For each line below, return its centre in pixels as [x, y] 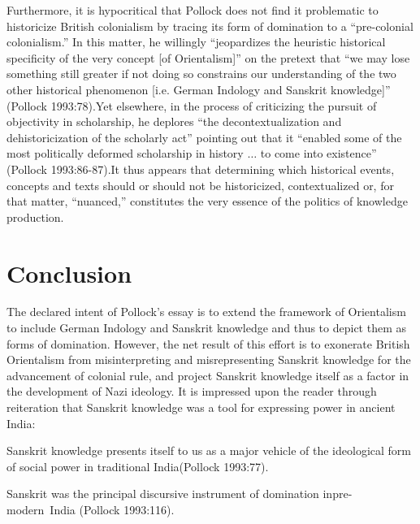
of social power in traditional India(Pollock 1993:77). [138, 466]
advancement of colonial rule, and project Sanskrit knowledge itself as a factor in [208, 375]
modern [26, 509]
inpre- [338, 494]
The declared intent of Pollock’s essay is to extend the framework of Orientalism [206, 312]
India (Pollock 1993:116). [112, 509]
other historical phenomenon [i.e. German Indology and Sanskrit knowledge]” [199, 89]
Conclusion [69, 273]
